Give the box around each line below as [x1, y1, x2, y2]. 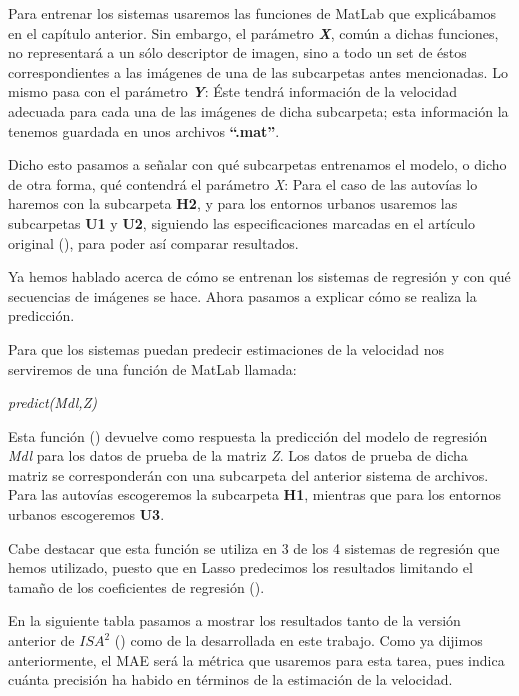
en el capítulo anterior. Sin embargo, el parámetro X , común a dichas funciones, [8, 22, 499, 43]
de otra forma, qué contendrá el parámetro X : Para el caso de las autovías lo [8, 173, 478, 194]
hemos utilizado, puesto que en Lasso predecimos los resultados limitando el [8, 557, 473, 578]
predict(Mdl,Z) [8, 392, 97, 413]
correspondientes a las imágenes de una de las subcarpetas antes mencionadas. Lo [8, 61, 508, 82]
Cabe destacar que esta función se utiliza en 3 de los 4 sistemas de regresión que [8, 537, 500, 558]
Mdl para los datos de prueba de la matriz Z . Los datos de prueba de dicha [8, 445, 468, 466]
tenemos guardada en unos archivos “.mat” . [8, 120, 280, 141]
